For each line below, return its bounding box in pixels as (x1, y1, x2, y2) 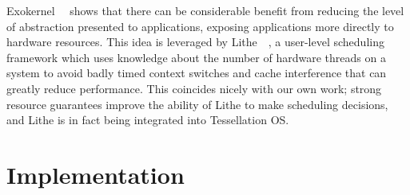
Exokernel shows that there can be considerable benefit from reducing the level (6, 2, 404, 18)
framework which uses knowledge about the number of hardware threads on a (6, 49, 386, 65)
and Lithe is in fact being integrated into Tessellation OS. (6, 111, 289, 128)
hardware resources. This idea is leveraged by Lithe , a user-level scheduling (6, 33, 384, 50)
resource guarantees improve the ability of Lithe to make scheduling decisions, (6, 96, 388, 112)
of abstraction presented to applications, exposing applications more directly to (6, 18, 394, 34)
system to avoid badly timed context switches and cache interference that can (6, 64, 387, 81)
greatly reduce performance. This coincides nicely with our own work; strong (6, 80, 382, 96)
